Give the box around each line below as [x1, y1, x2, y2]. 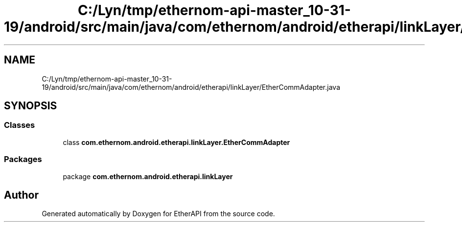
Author [4, 188, 39, 201]
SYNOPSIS [4, 100, 57, 112]
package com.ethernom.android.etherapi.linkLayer [63, 172, 233, 181]
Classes [4, 120, 35, 130]
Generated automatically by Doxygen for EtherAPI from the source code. [42, 209, 275, 218]
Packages [4, 154, 42, 164]
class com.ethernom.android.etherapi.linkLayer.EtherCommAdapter [63, 138, 290, 146]
